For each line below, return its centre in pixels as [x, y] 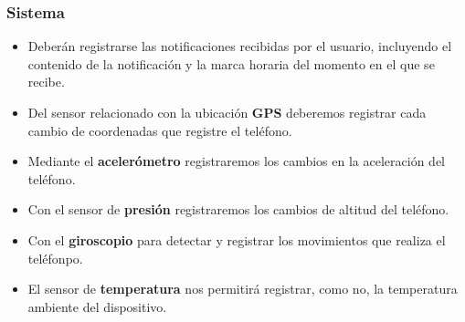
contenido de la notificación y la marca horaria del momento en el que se [231, 63]
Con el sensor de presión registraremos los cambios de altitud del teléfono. [238, 209]
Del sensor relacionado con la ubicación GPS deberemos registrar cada [227, 112]
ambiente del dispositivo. [97, 306]
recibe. [46, 82]
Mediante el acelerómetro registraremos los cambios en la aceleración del [236, 161]
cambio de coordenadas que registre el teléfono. [160, 130]
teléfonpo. [55, 258]
